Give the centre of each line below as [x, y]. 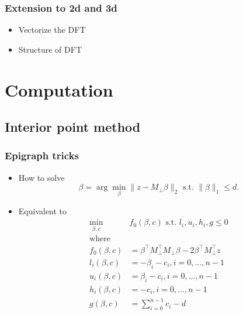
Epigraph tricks [42, 155]
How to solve [41, 177]
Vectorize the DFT [52, 30]
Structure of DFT [50, 49]
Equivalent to [43, 210]
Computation [59, 89]
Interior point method [73, 127]
